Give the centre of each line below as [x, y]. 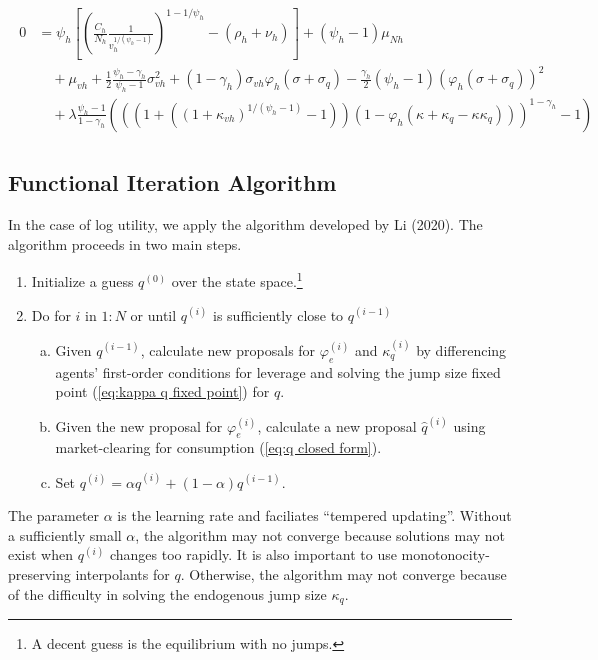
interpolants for [122, 574]
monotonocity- [445, 554]
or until [153, 314]
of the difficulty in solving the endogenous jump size [167, 593]
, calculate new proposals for [228, 349]
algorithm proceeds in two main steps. [125, 243]
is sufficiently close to [278, 314]
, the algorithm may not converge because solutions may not [320, 534]
